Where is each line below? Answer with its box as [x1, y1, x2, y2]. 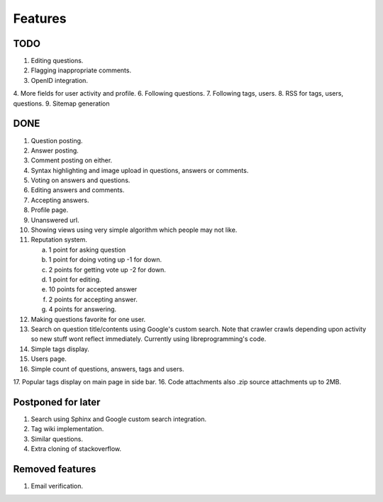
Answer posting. [30, 146, 79, 155]
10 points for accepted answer [48, 285, 138, 294]
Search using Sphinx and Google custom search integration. [30, 415, 207, 423]
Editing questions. [30, 57, 84, 65]
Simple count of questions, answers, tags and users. [30, 364, 184, 373]
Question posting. [30, 136, 83, 145]
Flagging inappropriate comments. [30, 66, 131, 74]
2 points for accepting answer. [48, 295, 138, 303]
